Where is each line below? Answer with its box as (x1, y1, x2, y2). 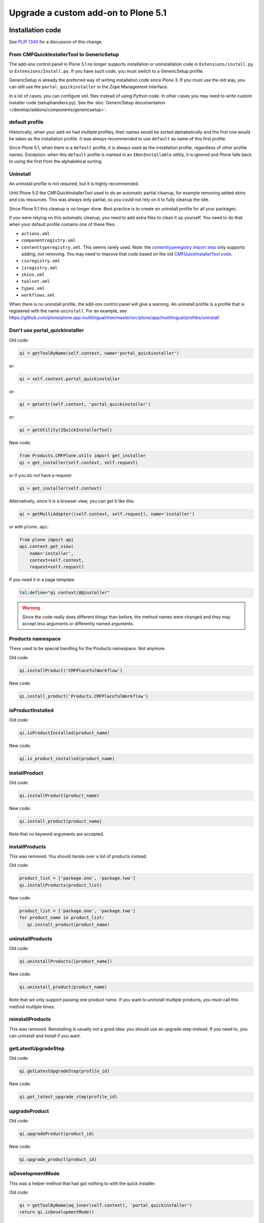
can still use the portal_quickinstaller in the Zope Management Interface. (9, 84, 169, 90)
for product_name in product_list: (19, 915, 105, 921)
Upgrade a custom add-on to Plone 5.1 (9, 7, 167, 18)
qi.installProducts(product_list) (19, 882, 102, 888)
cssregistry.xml (21, 258, 61, 264)
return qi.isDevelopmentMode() (19, 1209, 95, 1215)
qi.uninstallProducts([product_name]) (19, 959, 112, 964)
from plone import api (19, 537, 74, 543)
